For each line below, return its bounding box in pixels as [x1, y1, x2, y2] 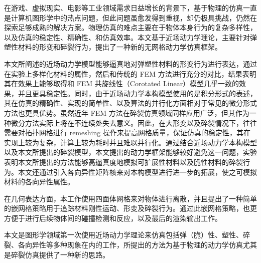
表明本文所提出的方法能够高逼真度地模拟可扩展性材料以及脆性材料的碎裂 [4, 156, 243, 167]
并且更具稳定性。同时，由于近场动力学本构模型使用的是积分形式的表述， [18, 88, 257, 98]
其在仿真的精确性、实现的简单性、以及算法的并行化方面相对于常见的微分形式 [4, 98, 257, 108]
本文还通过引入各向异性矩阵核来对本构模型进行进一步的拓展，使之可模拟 [18, 166, 257, 177]
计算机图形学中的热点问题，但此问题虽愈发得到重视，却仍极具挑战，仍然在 [11, 12, 257, 23]
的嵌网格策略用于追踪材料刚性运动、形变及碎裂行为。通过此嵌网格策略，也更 [4, 203, 257, 213]
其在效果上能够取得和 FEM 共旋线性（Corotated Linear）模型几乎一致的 [4, 78, 239, 89]
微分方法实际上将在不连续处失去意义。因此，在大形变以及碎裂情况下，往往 [11, 117, 257, 128]
